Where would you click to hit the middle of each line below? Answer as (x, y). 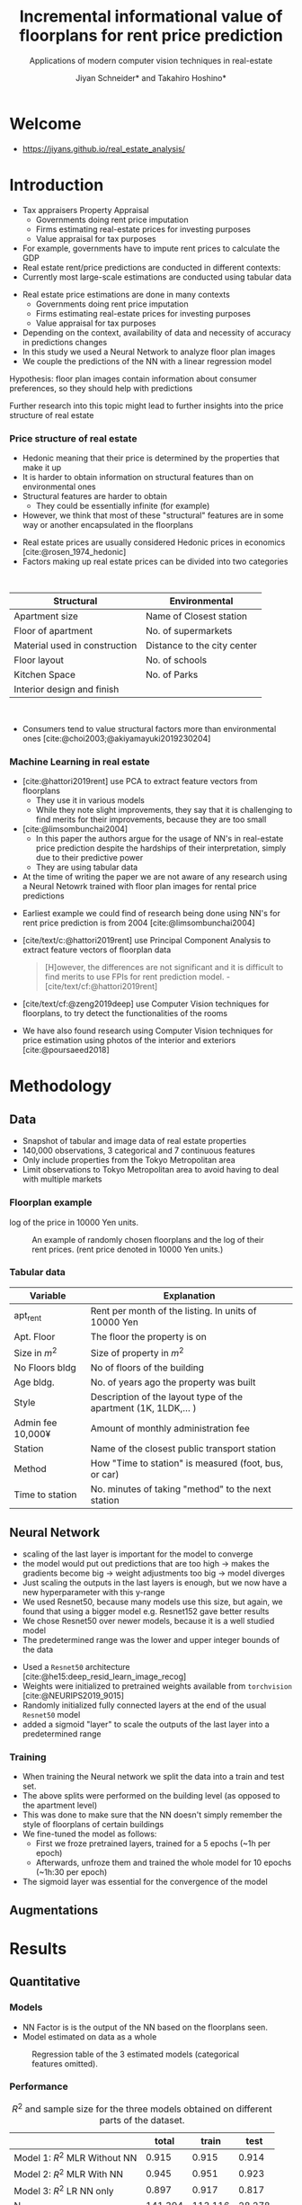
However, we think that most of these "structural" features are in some (153, 515)
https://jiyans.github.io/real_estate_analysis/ (104, 148)
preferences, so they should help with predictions (101, 388)
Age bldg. (35, 1382)
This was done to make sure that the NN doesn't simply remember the (152, 1815)
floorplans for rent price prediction (151, 36)
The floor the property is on (148, 1336)
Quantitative (45, 1982)
